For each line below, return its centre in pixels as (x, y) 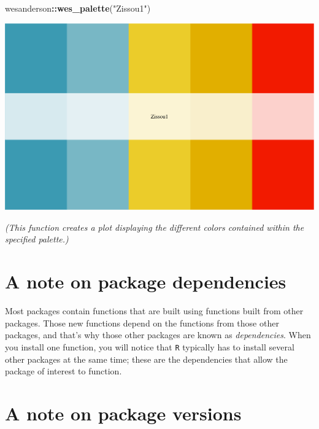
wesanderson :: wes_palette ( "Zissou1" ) (78, 8)
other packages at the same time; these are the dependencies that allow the (146, 359)
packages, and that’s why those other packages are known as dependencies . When (158, 335)
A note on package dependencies (146, 281)
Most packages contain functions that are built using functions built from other (154, 311)
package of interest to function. (63, 371)
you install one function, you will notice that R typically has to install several (150, 346)
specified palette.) (37, 239)
